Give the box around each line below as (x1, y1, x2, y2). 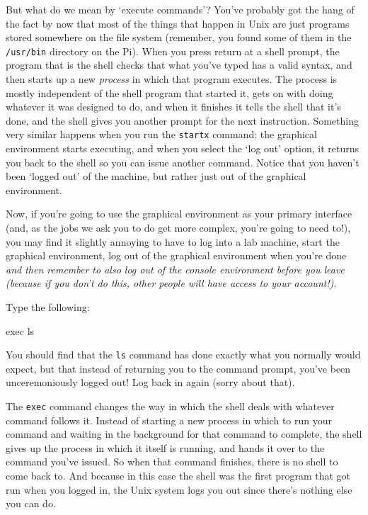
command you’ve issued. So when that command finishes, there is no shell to (6, 454, 338, 469)
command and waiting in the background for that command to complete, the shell (6, 426, 362, 441)
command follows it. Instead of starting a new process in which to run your (6, 412, 332, 427)
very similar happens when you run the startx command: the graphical (6, 127, 317, 142)
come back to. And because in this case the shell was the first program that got (6, 468, 351, 483)
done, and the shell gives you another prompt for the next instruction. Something (6, 113, 359, 128)
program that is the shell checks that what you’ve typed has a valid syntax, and (6, 57, 352, 72)
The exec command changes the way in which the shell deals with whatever (6, 399, 335, 414)
